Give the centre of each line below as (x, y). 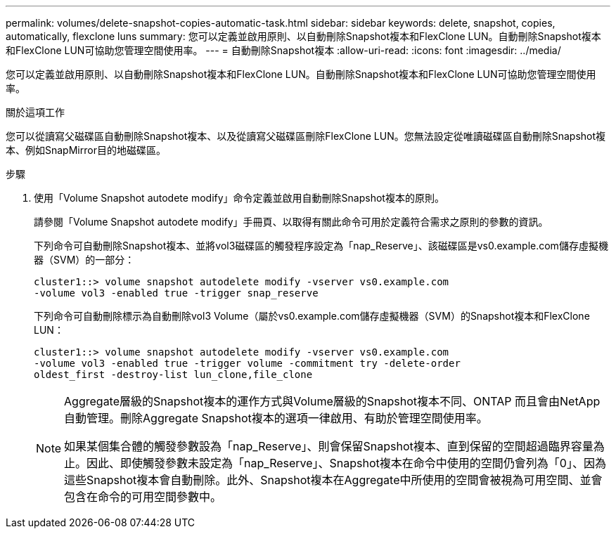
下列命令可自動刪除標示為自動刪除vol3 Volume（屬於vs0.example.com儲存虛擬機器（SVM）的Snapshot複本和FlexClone (312, 316)
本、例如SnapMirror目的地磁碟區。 (86, 150)
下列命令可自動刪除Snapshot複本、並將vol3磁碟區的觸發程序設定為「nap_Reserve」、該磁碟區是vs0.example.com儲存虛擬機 (321, 246)
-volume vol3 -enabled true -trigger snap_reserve (176, 293)
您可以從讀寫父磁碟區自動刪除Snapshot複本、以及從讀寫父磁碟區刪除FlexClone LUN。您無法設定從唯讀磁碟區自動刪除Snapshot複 (306, 136)
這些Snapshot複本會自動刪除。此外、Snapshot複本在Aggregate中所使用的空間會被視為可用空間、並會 (333, 480)
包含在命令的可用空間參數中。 (143, 497)
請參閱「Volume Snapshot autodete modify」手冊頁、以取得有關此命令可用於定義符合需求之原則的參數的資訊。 (291, 222)
